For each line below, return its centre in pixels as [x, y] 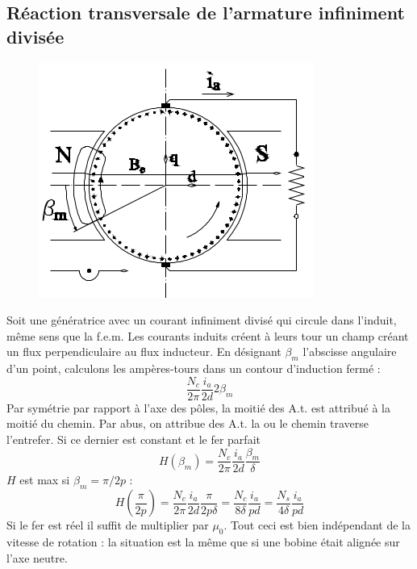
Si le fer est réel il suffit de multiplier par [108, 525]
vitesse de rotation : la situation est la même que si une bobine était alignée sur [203, 542]
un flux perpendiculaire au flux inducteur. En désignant [144, 351]
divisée [35, 36]
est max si [45, 480]
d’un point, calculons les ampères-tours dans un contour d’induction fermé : [194, 368]
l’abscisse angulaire [350, 351]
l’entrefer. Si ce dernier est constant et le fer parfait [133, 439]
